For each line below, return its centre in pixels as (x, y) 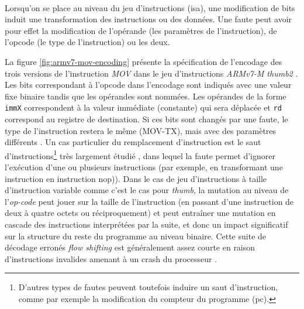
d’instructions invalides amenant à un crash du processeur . (111, 258)
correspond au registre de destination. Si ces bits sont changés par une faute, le (146, 119)
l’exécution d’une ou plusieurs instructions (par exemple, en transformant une (144, 167)
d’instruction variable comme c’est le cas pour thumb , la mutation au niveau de (147, 190)
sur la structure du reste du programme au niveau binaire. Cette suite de (136, 236)
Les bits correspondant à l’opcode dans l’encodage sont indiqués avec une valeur (148, 85)
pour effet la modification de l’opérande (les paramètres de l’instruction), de (141, 30)
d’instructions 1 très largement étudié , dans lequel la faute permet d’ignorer (140, 154)
